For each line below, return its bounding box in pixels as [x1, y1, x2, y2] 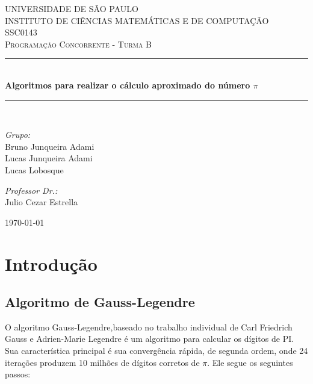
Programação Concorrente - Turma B [5, 37, 152, 50]
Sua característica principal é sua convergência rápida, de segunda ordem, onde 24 [5, 344, 308, 357]
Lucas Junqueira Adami [5, 152, 93, 164]
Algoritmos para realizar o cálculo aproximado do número [5, 78, 250, 91]
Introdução [5, 251, 98, 276]
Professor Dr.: [5, 184, 58, 196]
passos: [5, 368, 31, 380]
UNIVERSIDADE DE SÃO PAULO [5, 2, 138, 14]
